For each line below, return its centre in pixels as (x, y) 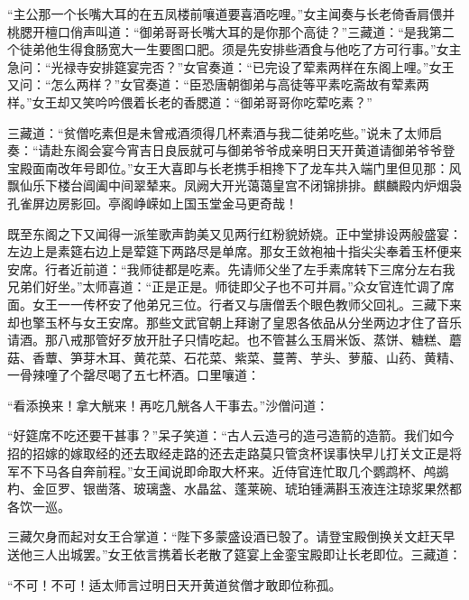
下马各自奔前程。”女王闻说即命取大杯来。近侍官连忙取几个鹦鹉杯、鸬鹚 (240, 471)
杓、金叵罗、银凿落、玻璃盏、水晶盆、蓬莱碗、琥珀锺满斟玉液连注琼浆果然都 (234, 489)
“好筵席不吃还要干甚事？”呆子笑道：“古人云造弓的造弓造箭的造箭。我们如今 (231, 435)
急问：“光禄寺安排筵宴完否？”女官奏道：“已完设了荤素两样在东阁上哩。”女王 (231, 66)
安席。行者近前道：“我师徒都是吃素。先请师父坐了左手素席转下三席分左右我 (231, 268)
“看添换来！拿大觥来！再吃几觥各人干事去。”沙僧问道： (168, 405)
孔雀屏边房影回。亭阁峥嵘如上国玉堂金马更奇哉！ (152, 203)
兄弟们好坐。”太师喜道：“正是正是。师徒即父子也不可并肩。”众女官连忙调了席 (231, 286)
